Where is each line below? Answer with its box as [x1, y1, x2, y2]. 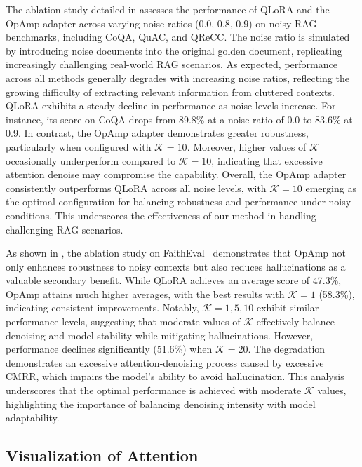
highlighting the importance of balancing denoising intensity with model [6, 396, 316, 411]
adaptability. [6, 410, 60, 425]
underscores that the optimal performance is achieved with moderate [6, 383, 302, 398]
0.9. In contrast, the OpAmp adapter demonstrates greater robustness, [6, 126, 309, 140]
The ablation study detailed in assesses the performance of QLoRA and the [6, 2, 330, 16]
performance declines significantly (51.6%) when [6, 341, 213, 356]
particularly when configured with [6, 139, 152, 154]
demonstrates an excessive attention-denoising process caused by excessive [6, 355, 324, 370]
